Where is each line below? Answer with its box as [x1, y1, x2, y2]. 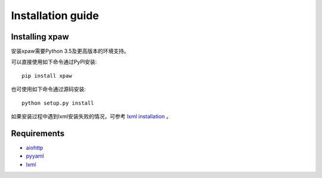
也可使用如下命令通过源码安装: [11, 85, 86, 93]
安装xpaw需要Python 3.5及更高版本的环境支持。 [11, 48, 129, 55]
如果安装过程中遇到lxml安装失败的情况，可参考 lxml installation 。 [11, 113, 172, 120]
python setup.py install [21, 99, 94, 106]
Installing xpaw [11, 32, 69, 42]
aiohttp [26, 144, 44, 151]
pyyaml [26, 152, 44, 159]
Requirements [11, 128, 65, 139]
